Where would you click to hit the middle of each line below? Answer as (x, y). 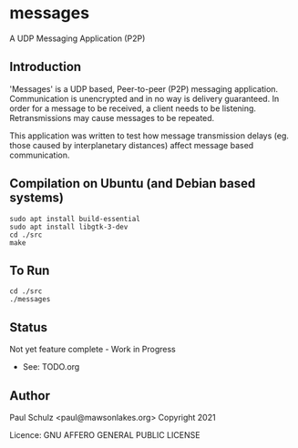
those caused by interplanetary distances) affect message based (132, 145)
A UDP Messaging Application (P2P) (77, 38)
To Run (30, 270)
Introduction (46, 67)
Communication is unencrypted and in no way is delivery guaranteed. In (144, 98)
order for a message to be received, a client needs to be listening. (133, 108)
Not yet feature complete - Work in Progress (92, 350)
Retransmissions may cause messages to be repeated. (112, 117)
